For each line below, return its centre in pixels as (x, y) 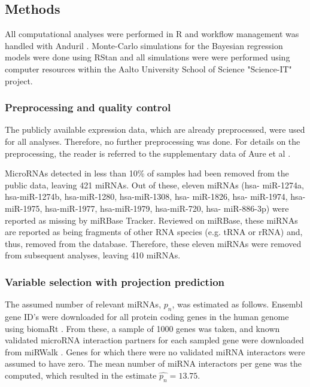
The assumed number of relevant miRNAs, (83, 304)
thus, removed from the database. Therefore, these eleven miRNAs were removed (153, 243)
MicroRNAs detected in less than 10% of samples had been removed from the (147, 173)
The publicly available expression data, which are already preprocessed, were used (155, 129)
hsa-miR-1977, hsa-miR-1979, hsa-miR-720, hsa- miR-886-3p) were (167, 208)
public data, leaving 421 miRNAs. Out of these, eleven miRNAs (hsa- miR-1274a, (154, 185)
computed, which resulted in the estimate (81, 375)
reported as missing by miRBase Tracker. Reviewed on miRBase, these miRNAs (151, 220)
